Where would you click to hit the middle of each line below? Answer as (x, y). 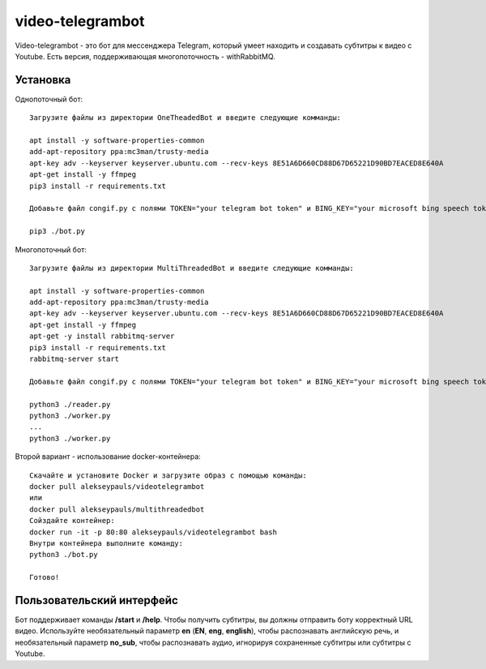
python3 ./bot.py (64, 555)
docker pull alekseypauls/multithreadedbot (117, 509)
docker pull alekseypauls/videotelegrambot (117, 486)
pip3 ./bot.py (57, 232)
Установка (43, 80)
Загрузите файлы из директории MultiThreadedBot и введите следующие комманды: (192, 268)
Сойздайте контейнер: (72, 521)
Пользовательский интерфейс (96, 600)
